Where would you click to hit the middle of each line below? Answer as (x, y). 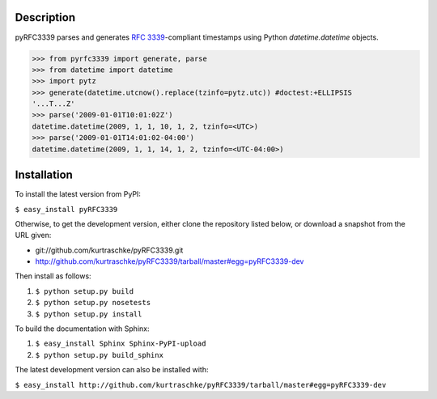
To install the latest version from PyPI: (78, 194)
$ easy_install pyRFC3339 (66, 209)
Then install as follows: (53, 276)
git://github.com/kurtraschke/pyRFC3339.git (109, 250)
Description (45, 17)
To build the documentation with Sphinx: (82, 329)
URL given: (33, 236)
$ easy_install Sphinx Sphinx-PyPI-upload (121, 344)
